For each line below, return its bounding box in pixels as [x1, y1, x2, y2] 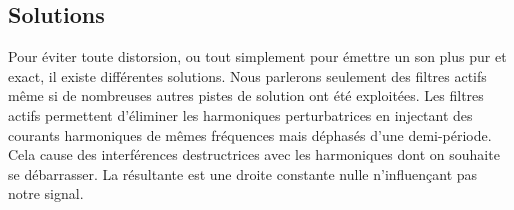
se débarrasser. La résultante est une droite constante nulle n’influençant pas [8, 163, 478, 184]
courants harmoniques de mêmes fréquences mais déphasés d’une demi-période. [8, 124, 492, 145]
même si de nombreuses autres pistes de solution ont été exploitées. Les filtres [8, 85, 484, 106]
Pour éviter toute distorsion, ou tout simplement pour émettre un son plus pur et [8, 46, 507, 67]
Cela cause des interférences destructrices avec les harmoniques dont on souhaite [8, 144, 500, 165]
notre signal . [8, 183, 84, 204]
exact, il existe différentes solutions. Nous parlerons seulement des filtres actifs [8, 65, 487, 86]
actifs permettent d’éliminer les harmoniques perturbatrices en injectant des [8, 104, 473, 125]
